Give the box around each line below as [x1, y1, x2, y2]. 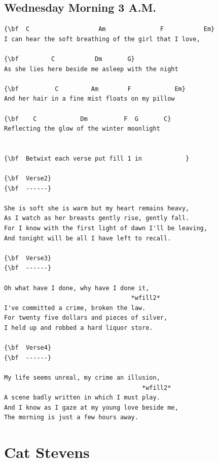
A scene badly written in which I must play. [4, 394, 160, 402]
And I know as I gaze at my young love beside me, [4, 404, 178, 411]
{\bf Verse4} [4, 344, 52, 352]
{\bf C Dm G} [4, 55, 135, 63]
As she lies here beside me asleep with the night [4, 65, 178, 73]
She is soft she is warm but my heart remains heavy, [4, 204, 190, 212]
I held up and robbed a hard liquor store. [4, 324, 153, 332]
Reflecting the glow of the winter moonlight [4, 125, 160, 133]
